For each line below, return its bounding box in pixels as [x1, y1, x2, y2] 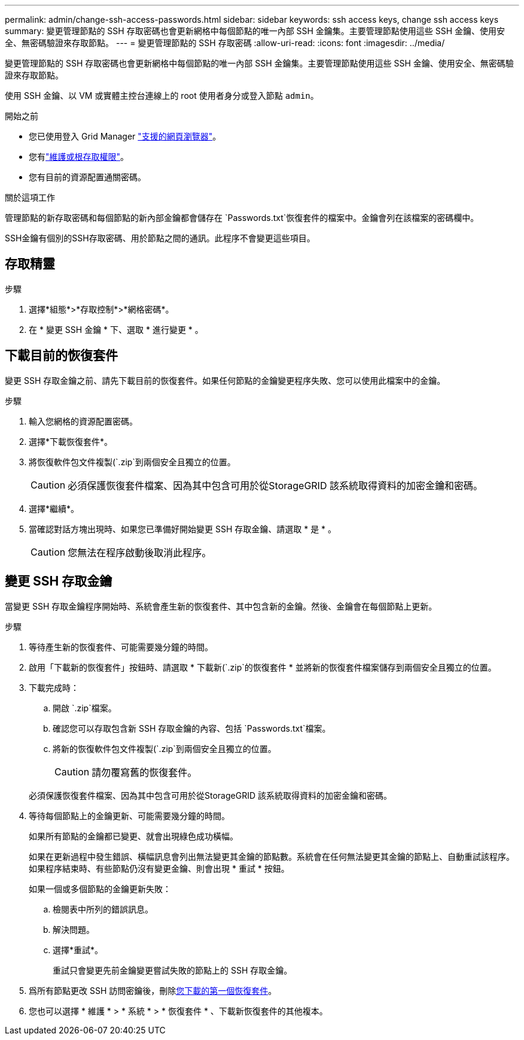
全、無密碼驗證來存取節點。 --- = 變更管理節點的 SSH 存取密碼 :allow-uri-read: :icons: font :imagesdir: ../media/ [5, 38, 445, 48]
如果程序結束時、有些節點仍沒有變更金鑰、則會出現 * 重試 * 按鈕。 [29, 863, 290, 874]
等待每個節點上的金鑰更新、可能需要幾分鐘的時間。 [29, 810, 230, 821]
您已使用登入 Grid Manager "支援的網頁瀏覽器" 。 [29, 131, 221, 141]
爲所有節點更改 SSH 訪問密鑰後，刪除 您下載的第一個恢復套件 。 [29, 985, 277, 996]
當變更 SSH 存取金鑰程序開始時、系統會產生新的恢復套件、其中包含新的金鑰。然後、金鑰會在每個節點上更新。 [5, 601, 437, 611]
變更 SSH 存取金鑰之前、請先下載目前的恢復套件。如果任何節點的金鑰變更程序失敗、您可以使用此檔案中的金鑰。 [5, 375, 446, 386]
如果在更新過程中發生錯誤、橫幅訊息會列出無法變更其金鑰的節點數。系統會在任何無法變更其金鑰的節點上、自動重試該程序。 [29, 851, 514, 862]
